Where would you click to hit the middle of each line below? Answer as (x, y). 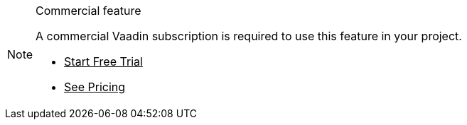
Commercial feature (88, 11)
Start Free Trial (103, 61)
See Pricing (95, 87)
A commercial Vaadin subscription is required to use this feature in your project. (249, 36)
